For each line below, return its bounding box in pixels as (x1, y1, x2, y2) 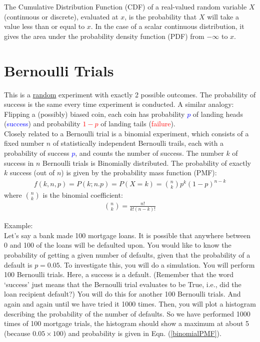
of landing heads (192, 108, 243, 119)
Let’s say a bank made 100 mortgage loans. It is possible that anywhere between (4, 230, 251, 240)
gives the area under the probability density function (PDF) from (4, 30, 204, 41)
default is (4, 259, 32, 270)
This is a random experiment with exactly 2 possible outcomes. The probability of (4, 89, 256, 99)
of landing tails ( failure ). (100, 118, 175, 129)
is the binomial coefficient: (42, 190, 123, 200)
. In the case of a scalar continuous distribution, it (90, 21, 244, 31)
